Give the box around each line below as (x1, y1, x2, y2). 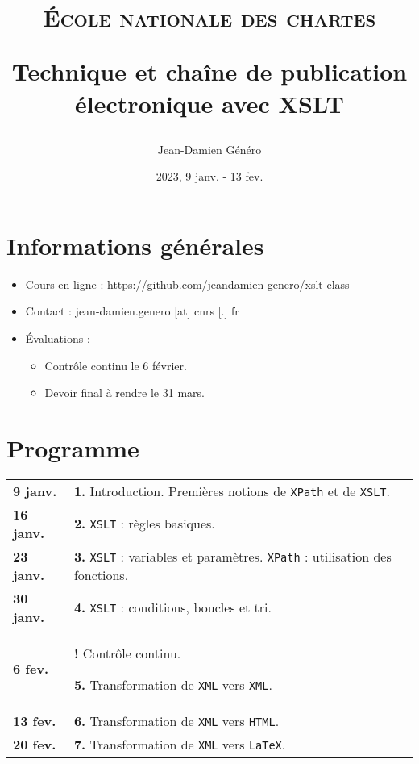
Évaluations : (25, 330, 90, 347)
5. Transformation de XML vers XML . (73, 674, 272, 694)
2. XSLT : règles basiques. (73, 514, 215, 533)
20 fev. (13, 734, 56, 754)
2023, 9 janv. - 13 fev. (156, 168, 263, 185)
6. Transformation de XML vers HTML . (73, 711, 280, 730)
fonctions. (73, 565, 129, 584)
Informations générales (6, 228, 264, 261)
